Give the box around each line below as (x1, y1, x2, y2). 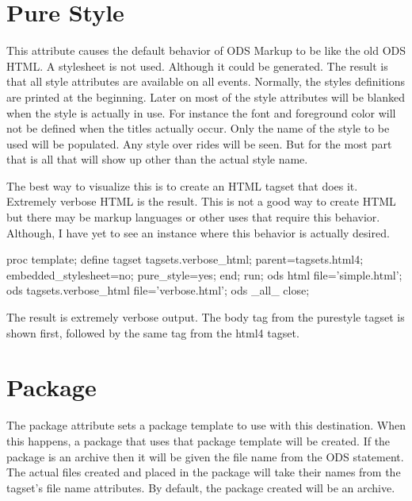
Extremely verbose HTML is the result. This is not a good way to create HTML (6, 193, 396, 210)
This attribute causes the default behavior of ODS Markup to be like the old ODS (6, 42, 406, 59)
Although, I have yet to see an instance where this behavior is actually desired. (6, 224, 390, 241)
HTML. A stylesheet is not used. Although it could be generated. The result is (6, 57, 388, 74)
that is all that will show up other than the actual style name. (6, 151, 308, 168)
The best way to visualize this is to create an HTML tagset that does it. (6, 177, 358, 194)
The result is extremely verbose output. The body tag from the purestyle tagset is (6, 309, 405, 326)
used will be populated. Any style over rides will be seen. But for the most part (6, 135, 392, 152)
